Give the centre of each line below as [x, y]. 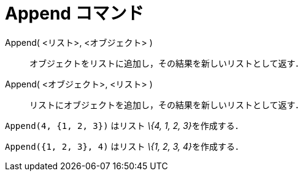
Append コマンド [75, 13]
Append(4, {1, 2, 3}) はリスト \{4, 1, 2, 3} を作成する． [124, 125]
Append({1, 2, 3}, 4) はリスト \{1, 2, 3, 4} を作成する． [124, 146]
